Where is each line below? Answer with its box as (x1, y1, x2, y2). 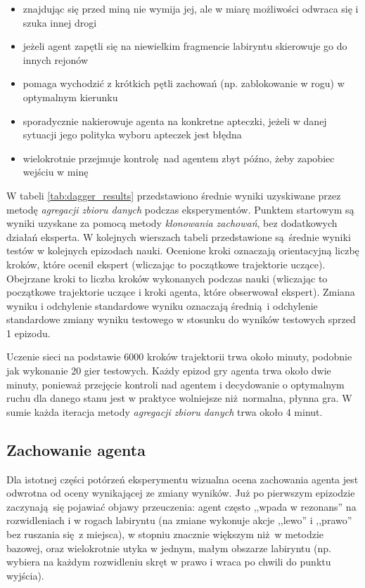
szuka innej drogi (23, 15, 97, 30)
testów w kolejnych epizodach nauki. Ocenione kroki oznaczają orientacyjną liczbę (6, 243, 359, 258)
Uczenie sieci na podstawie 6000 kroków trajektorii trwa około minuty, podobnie (6, 349, 352, 364)
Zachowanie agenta (6, 438, 146, 460)
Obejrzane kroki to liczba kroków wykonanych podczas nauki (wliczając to (6, 270, 328, 285)
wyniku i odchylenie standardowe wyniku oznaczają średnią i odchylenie (6, 298, 318, 313)
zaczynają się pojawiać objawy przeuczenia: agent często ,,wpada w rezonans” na (6, 499, 357, 514)
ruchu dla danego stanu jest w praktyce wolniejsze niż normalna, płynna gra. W (6, 391, 352, 405)
